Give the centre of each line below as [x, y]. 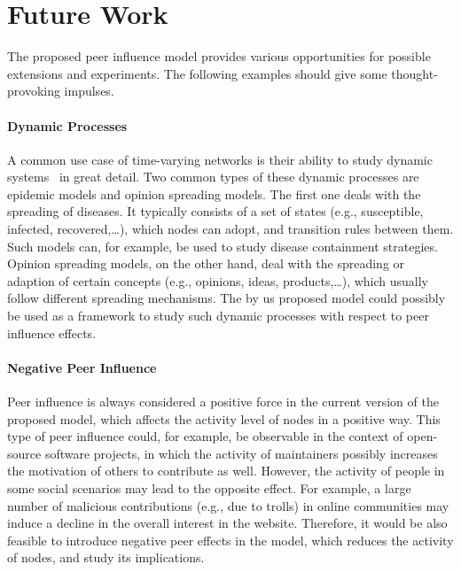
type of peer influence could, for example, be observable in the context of [205, 436]
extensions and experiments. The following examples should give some [197, 73]
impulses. [89, 91]
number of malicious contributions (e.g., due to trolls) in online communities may [228, 505]
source [24, 453]
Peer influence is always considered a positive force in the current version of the [223, 402]
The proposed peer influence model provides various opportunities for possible [219, 56]
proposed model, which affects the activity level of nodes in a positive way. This [224, 418]
